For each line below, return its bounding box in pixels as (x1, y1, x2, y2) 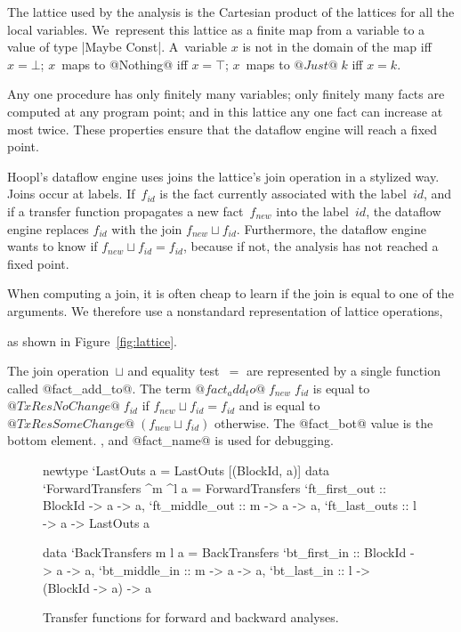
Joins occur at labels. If (7, 184, 135, 203)
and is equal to (239, 396, 320, 415)
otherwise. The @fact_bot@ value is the (214, 413, 433, 432)
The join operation (7, 361, 109, 380)
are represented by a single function (246, 361, 441, 380)
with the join (111, 219, 182, 238)
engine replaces (7, 219, 89, 238)
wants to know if (7, 237, 98, 255)
